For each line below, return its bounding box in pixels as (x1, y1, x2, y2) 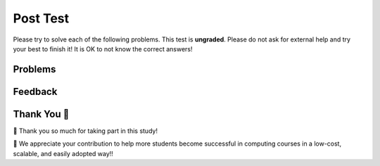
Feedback (13, 85, 58, 98)
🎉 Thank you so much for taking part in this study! (13, 127, 158, 135)
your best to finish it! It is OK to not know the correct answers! (13, 44, 193, 53)
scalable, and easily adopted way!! (13, 149, 114, 158)
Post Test (13, 11, 70, 26)
